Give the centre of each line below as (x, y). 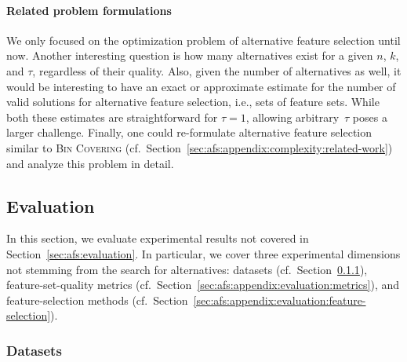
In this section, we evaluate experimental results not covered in (158, 238)
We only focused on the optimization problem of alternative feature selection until (203, 40)
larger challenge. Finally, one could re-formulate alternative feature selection (189, 132)
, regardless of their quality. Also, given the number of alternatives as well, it (217, 70)
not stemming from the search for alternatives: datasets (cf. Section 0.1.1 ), (187, 269)
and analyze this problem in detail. (90, 163)
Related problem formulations (89, 10)
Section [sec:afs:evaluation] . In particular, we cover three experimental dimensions (203, 253)
